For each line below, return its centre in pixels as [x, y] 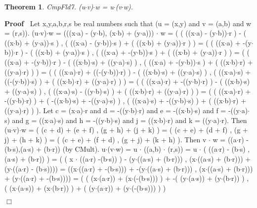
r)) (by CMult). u [79, 149]
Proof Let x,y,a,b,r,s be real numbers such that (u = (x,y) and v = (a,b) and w [128, 23]
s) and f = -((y [217, 110]
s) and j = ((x [136, 120]
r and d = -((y [107, 110]
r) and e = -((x [162, 110]
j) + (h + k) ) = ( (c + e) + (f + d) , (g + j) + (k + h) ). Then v [106, 139]
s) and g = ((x [26, 120]
